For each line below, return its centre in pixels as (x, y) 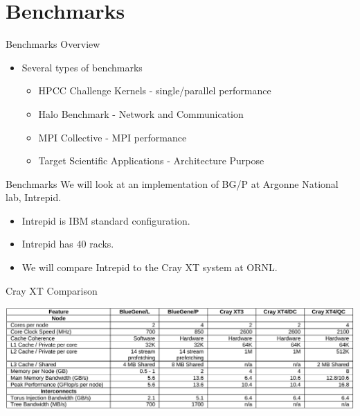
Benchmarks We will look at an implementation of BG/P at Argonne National (172, 183)
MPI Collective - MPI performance (112, 137)
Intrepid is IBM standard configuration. (106, 220)
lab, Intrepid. (34, 197)
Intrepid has (47, 244)
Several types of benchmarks (82, 67)
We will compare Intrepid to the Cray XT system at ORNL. (150, 267)
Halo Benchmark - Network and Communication (141, 113)
